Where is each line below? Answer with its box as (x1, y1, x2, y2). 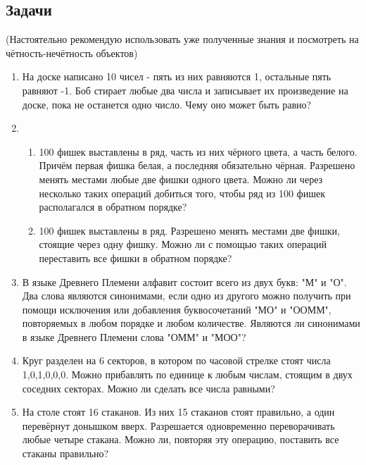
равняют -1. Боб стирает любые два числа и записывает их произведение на (22, 82, 348, 97)
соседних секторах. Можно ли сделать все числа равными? (22, 380, 275, 395)
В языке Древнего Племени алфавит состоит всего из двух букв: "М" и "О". (22, 274, 347, 289)
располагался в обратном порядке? (39, 199, 187, 214)
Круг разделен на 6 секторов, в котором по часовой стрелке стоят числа (22, 353, 331, 368)
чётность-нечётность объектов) (6, 45, 138, 60)
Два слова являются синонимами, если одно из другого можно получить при (22, 288, 351, 303)
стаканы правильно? (22, 446, 109, 461)
